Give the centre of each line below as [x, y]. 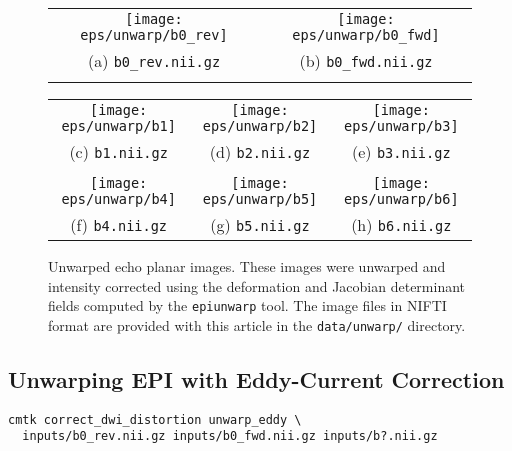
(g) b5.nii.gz [260, 224]
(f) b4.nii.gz [119, 224]
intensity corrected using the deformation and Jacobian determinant [257, 285]
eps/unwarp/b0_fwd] [366, 35]
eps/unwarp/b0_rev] [154, 35]
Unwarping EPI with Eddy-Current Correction [256, 378]
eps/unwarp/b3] [401, 126]
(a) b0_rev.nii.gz [154, 60]
